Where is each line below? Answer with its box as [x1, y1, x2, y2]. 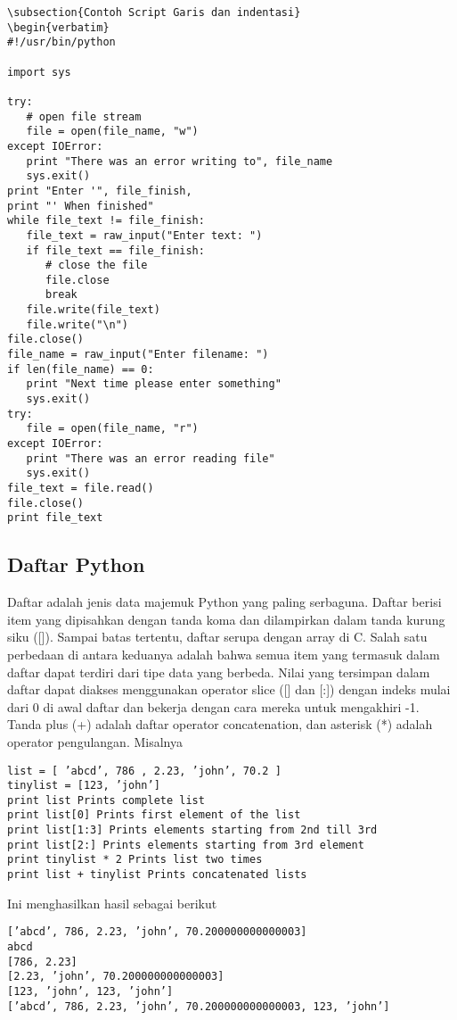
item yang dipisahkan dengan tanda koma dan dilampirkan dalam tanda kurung [7, 610, 445, 628]
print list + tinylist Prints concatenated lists [7, 868, 307, 882]
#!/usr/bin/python [7, 36, 116, 49]
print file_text [7, 511, 103, 525]
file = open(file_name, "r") [26, 422, 199, 435]
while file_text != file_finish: [7, 214, 205, 228]
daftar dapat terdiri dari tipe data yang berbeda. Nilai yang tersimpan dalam [7, 662, 430, 681]
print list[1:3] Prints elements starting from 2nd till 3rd [7, 824, 378, 837]
